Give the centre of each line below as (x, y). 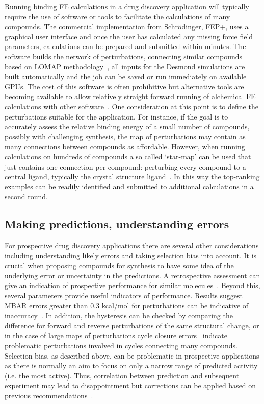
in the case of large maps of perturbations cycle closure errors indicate (116, 335)
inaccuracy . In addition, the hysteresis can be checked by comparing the (119, 315)
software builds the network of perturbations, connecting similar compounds (124, 56)
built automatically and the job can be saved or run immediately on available (126, 76)
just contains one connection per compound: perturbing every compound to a (125, 166)
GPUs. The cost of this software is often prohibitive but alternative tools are (124, 86)
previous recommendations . (49, 395)
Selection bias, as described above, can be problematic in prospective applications (132, 355)
